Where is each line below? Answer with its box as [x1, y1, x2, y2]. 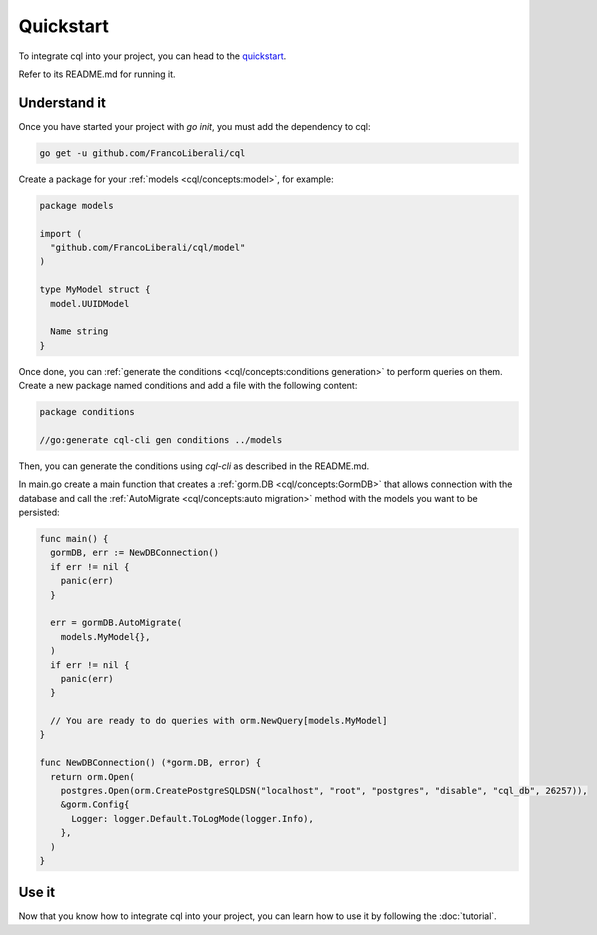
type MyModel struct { [39, 284, 151, 295]
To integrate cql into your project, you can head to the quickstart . [18, 50, 287, 62]
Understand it [18, 94, 107, 111]
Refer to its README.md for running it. [18, 68, 176, 80]
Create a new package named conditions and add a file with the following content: [18, 380, 358, 392]
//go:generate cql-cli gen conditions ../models [39, 434, 283, 445]
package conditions [39, 406, 135, 418]
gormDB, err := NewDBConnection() [50, 547, 220, 559]
